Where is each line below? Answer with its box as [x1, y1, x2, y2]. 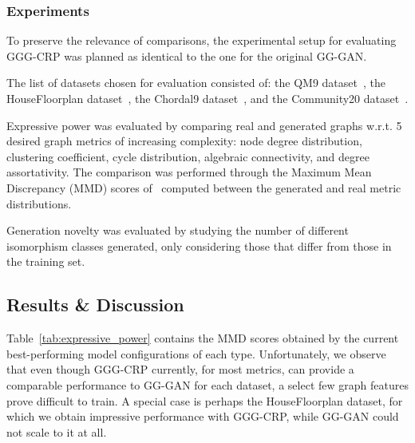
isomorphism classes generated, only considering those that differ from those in [6, 237, 392, 254]
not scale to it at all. [6, 423, 107, 440]
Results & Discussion [6, 292, 184, 317]
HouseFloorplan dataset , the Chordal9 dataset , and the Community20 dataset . [6, 90, 409, 106]
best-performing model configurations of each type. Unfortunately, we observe [6, 345, 386, 362]
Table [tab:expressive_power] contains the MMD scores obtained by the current [6, 330, 399, 346]
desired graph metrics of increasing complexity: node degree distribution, [6, 133, 362, 149]
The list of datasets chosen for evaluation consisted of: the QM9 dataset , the [6, 74, 385, 91]
